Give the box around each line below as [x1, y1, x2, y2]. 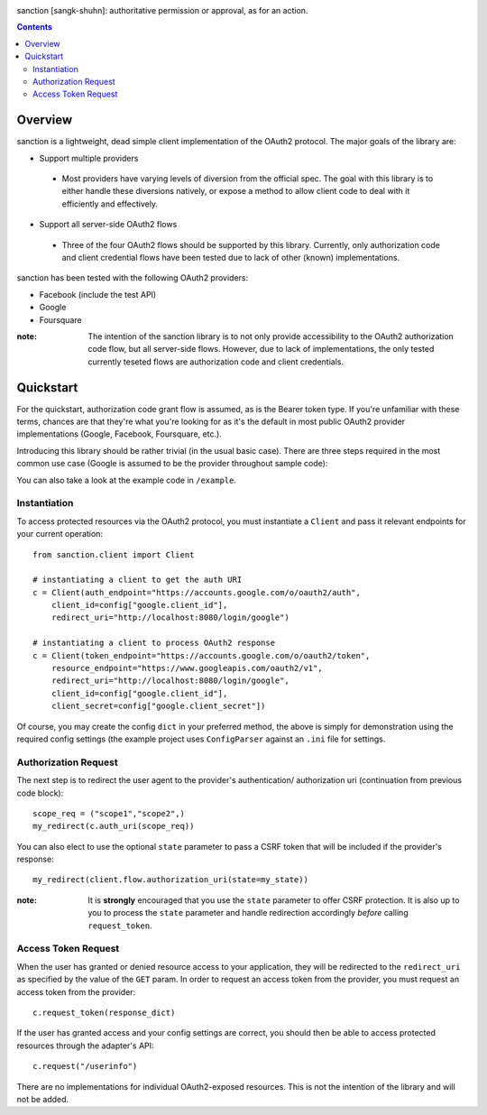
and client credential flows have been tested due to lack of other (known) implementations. [61, 252, 400, 263]
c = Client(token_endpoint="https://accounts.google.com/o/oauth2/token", [32, 650, 371, 660]
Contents [16, 22, 53, 32]
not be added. [16, 1093, 69, 1104]
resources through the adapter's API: [16, 1040, 154, 1051]
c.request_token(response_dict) [32, 1007, 176, 1018]
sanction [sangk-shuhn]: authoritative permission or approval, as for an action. [16, 5, 308, 15]
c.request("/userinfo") [32, 1061, 138, 1072]
